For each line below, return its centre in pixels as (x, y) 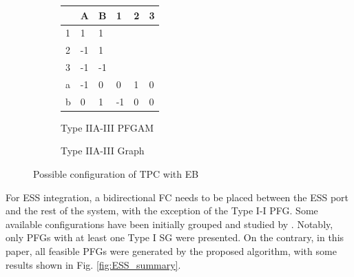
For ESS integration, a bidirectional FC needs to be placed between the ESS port (177, 197)
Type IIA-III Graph (103, 151)
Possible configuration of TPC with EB (116, 174)
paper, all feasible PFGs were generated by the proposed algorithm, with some (171, 250)
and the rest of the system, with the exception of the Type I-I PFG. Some (162, 211)
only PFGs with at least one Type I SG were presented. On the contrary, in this (175, 237)
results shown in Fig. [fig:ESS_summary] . (93, 264)
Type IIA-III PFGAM (107, 127)
